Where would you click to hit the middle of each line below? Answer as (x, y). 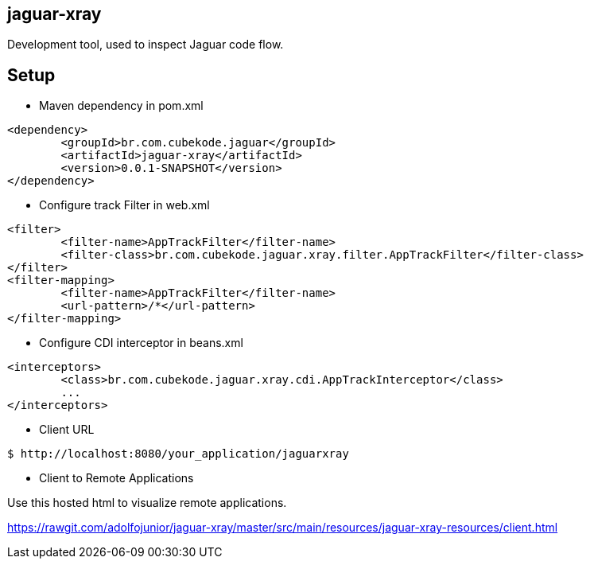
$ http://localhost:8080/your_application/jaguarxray (178, 454)
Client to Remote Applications (116, 478)
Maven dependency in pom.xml (121, 106)
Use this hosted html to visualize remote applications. (147, 503)
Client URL (67, 430)
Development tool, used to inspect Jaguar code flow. (146, 45)
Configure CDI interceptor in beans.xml (141, 343)
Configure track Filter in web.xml (124, 205)
